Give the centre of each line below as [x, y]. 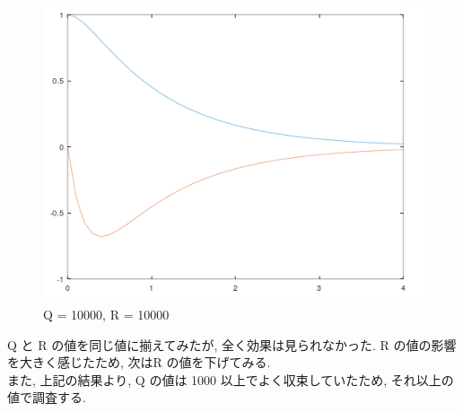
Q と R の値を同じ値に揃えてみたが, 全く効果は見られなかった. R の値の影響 [232, 344]
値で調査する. [47, 397]
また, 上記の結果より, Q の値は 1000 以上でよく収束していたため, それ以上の [231, 379]
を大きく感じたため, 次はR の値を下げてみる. [139, 362]
